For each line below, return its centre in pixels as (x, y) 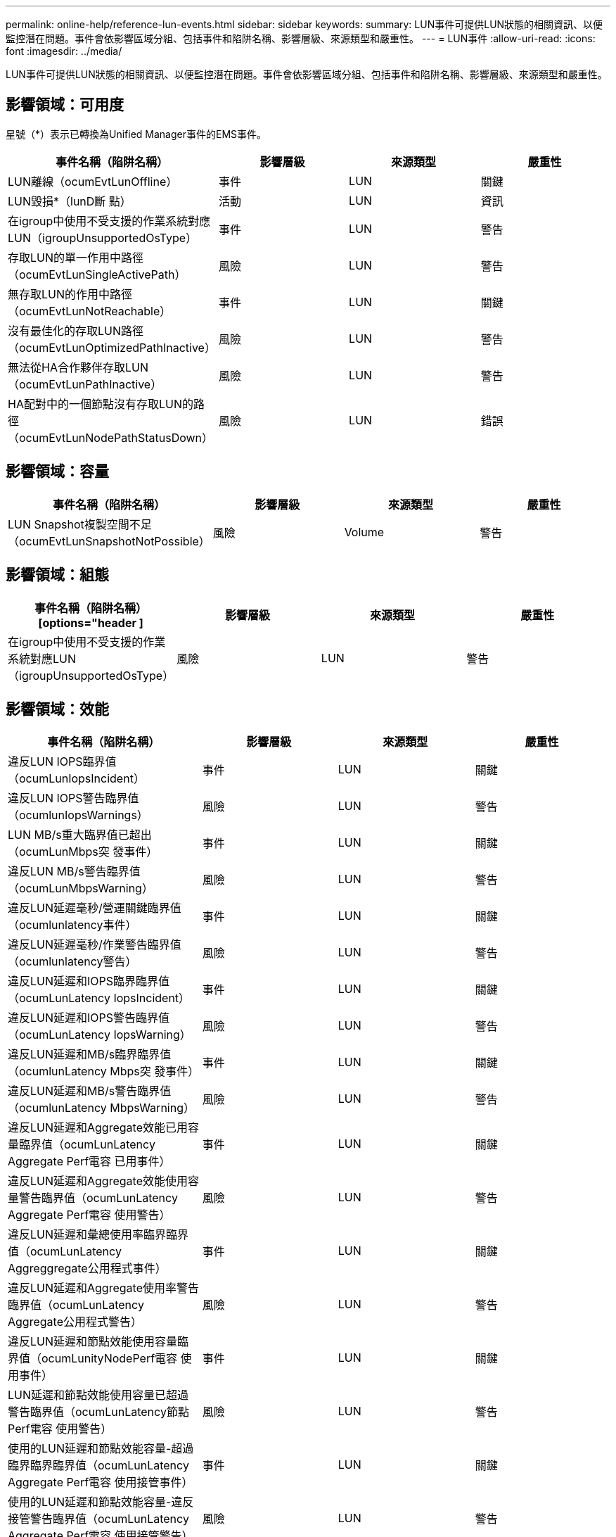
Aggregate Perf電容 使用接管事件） (101, 1482)
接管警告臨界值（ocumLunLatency (98, 1519)
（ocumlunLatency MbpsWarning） (101, 1108)
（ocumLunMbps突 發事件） (83, 852)
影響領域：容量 (57, 472)
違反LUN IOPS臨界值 (62, 762)
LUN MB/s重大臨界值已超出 (80, 835)
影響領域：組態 (57, 575)
